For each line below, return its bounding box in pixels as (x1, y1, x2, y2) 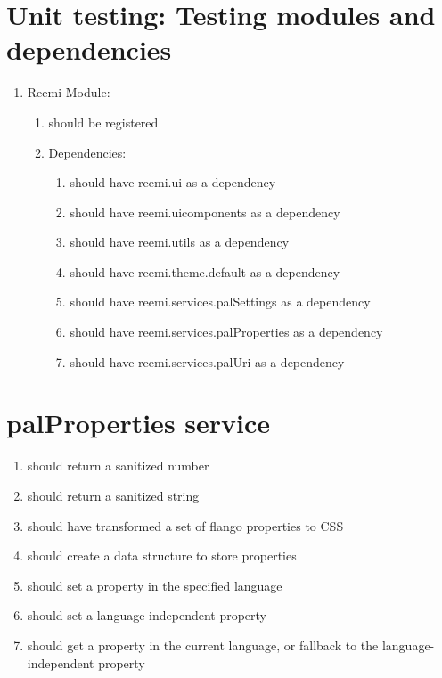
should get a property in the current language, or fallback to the (27, 635, 379, 654)
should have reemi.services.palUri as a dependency (70, 352, 345, 371)
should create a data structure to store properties (27, 546, 297, 565)
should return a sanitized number (27, 456, 209, 475)
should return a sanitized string (27, 486, 200, 504)
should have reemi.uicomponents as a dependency (70, 202, 340, 221)
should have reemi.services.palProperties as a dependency (70, 323, 383, 341)
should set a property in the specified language (27, 576, 282, 594)
